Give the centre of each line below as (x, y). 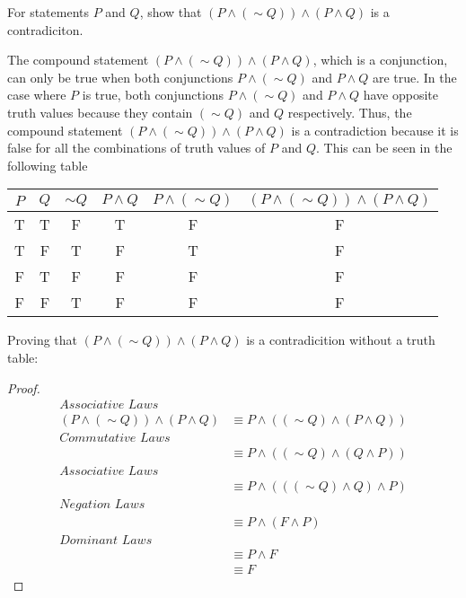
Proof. (24, 387)
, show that (171, 12)
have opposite (400, 95)
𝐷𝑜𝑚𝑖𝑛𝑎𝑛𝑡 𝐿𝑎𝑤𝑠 (106, 541)
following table (48, 165)
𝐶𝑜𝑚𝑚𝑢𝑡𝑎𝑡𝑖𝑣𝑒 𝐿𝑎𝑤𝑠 (115, 439)
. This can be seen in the (384, 148)
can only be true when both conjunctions (120, 77)
